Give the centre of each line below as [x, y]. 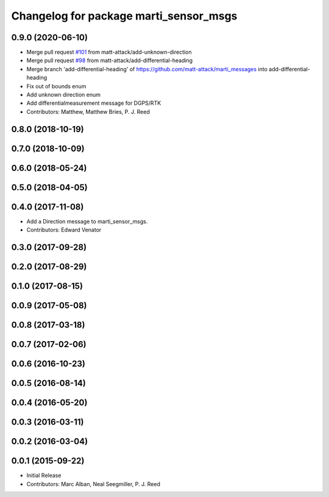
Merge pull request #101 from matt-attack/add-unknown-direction [109, 52]
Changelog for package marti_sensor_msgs [124, 16]
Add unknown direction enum [63, 95]
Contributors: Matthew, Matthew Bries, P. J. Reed [88, 111]
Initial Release [44, 476]
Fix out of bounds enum [56, 86]
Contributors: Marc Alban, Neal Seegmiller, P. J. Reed [94, 484]
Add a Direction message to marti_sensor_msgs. [87, 221]
